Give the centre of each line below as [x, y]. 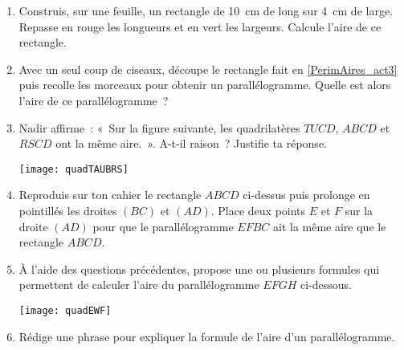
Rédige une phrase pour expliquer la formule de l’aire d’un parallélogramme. [207, 336]
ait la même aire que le [329, 226]
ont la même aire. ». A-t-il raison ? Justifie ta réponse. [191, 143]
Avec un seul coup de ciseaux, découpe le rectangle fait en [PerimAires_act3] [208, 69]
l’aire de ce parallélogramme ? [94, 100]
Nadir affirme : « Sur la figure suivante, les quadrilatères [159, 127]
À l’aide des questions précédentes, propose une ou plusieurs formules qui [199, 269]
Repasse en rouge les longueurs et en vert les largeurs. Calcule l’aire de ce [200, 26]
